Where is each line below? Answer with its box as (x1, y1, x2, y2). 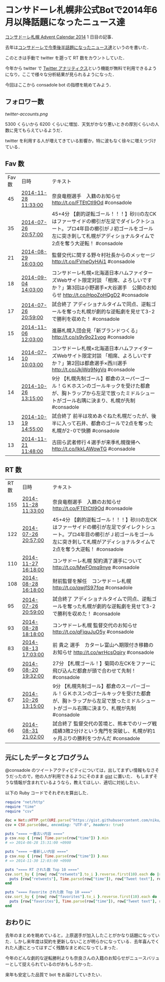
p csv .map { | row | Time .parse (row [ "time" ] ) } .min (5, 836, 109, 841)
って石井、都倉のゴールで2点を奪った (66, 420, 153, 426)
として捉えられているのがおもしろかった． (9, 961, 96, 967)
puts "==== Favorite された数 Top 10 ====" (5, 890, 92, 895)
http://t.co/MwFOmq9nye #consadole (52, 564, 140, 571)
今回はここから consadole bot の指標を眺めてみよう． (5, 82, 114, 87)
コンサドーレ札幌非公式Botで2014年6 (5, 4, 158, 16)
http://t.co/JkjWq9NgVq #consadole (52, 366, 135, 373)
